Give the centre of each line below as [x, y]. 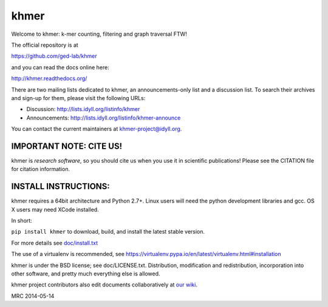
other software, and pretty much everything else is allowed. [86, 274]
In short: [22, 221]
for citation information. [40, 169]
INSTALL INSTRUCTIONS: [61, 187]
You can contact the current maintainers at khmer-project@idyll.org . [97, 129]
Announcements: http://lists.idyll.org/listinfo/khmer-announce [104, 118]
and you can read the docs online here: [60, 67]
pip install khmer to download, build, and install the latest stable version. [108, 232]
